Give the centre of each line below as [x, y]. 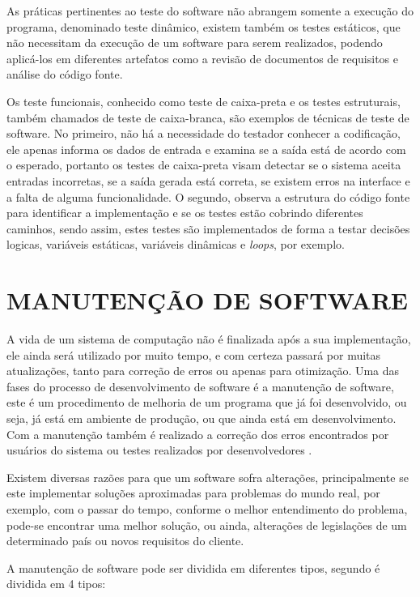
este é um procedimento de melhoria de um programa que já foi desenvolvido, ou [207, 402]
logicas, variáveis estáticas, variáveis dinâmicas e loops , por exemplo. [176, 244]
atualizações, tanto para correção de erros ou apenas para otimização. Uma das [203, 371]
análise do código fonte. [65, 74]
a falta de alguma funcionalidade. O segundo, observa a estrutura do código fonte [208, 196]
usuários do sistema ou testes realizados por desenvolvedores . [159, 450]
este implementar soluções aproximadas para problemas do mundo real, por [193, 493]
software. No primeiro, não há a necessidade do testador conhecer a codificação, [204, 133]
